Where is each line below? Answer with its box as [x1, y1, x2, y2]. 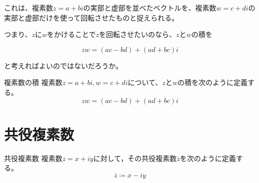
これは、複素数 [4, 2, 53, 12]
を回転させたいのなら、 [99, 29, 176, 39]
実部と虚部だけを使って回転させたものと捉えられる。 [4, 12, 179, 22]
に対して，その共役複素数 [93, 152, 177, 163]
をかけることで [47, 29, 96, 39]
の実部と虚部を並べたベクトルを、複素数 [83, 2, 216, 12]
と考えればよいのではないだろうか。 [4, 60, 122, 70]
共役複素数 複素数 [4, 152, 62, 163]
